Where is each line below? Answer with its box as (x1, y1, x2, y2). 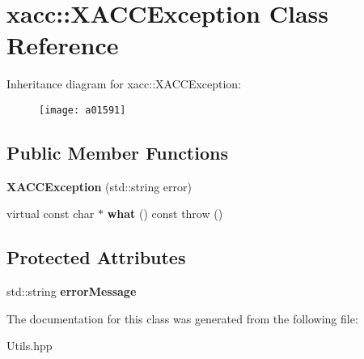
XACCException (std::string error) (6, 177, 192, 194)
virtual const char (6, 205, 95, 222)
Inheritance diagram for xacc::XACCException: (6, 75, 242, 92)
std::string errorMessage (6, 283, 137, 300)
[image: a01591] (39, 104, 126, 116)
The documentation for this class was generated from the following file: (6, 310, 358, 327)
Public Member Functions (6, 139, 228, 165)
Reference (6, 28, 119, 62)
